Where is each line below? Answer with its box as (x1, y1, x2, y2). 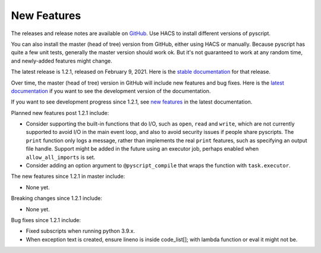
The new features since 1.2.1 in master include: (11, 173, 125, 180)
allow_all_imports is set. (26, 154, 96, 161)
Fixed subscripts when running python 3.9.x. (26, 227, 135, 235)
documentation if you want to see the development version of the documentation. (11, 87, 211, 95)
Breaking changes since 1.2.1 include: (11, 195, 102, 202)
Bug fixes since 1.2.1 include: (11, 216, 81, 223)
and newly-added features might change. (11, 57, 112, 64)
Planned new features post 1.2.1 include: (11, 109, 109, 116)
